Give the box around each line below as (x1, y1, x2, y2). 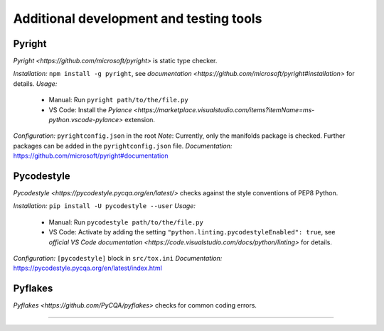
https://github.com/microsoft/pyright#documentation (13, 151, 169, 160)
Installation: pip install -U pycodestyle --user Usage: (13, 202, 196, 210)
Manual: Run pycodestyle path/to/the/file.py (48, 217, 204, 227)
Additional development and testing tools (13, 11, 262, 26)
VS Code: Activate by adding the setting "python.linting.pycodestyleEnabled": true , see (48, 228, 336, 237)
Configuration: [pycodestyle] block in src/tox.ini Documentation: (13, 254, 223, 263)
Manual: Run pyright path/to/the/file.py (48, 96, 188, 104)
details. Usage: (13, 79, 58, 88)
